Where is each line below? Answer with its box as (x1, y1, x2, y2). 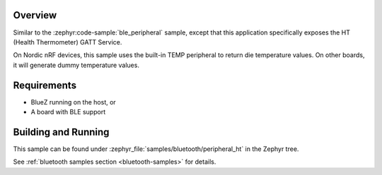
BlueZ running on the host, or (30, 97, 116, 106)
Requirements (13, 79, 77, 91)
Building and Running (13, 126, 110, 138)
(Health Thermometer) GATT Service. (13, 37, 122, 46)
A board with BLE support (30, 107, 106, 116)
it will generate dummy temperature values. (13, 61, 139, 69)
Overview (13, 9, 57, 21)
